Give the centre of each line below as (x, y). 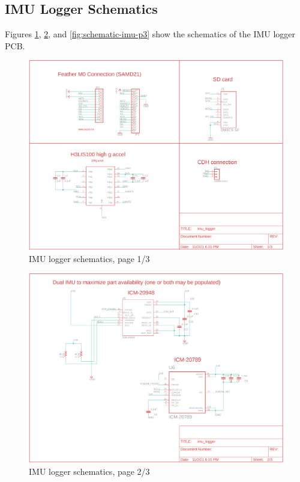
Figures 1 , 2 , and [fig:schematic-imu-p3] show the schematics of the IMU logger (150, 34)
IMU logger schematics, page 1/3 (89, 258)
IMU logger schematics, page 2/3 (89, 471)
